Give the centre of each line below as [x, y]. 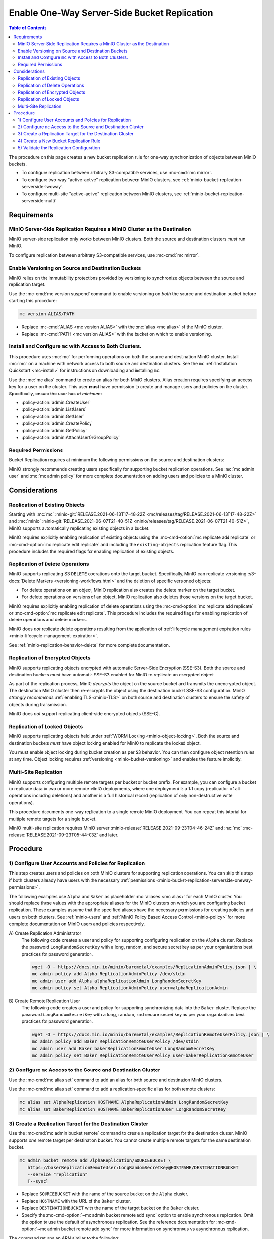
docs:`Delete [22, 581]
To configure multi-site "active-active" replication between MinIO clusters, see [101, 194]
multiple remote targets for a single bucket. [53, 819]
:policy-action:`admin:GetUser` [53, 416]
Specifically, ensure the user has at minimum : [56, 394]
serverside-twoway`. [43, 187]
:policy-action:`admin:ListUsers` [54, 409]
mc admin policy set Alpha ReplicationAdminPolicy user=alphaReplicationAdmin [130, 988]
